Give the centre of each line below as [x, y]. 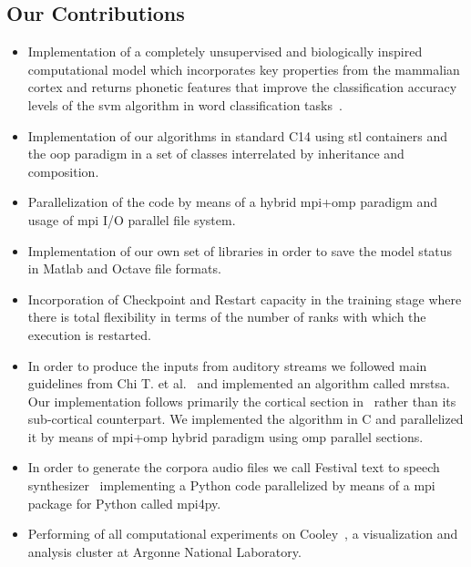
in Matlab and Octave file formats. [124, 268]
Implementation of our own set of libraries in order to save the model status [240, 250]
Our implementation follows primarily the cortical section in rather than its [242, 401]
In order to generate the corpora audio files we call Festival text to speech [234, 467]
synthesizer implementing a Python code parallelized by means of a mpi [231, 485]
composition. [63, 171]
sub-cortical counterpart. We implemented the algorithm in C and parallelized [246, 419]
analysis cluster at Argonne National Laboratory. [164, 551]
